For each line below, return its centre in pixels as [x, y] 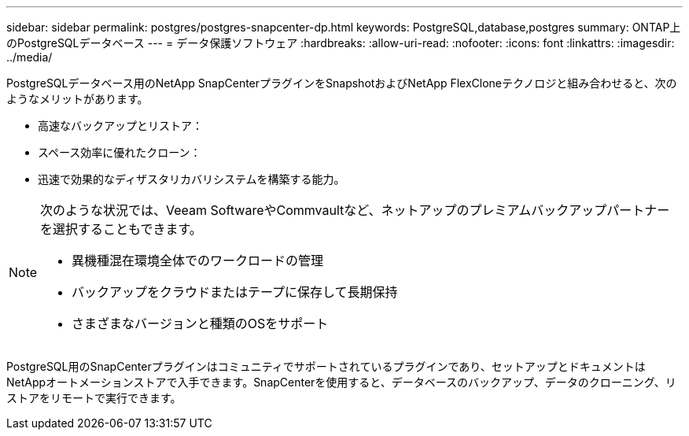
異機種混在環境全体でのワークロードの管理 [198, 260]
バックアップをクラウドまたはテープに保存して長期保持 [235, 292]
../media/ [29, 57]
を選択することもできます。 [121, 229]
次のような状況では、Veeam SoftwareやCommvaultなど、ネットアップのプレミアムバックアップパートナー [355, 210]
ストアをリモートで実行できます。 [94, 398]
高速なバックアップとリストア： [120, 126]
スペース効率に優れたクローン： [120, 152]
